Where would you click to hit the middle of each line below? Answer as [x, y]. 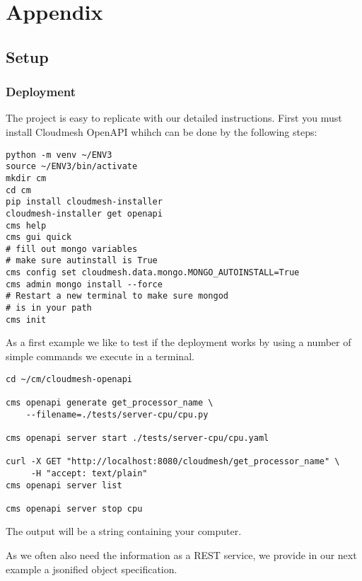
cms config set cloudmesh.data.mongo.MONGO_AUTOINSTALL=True [153, 273]
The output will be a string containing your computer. [124, 531]
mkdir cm [26, 178]
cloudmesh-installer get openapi [84, 213]
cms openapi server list [64, 485]
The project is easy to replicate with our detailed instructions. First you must [174, 118]
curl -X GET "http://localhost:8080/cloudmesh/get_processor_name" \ [173, 462]
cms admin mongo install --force [84, 284]
